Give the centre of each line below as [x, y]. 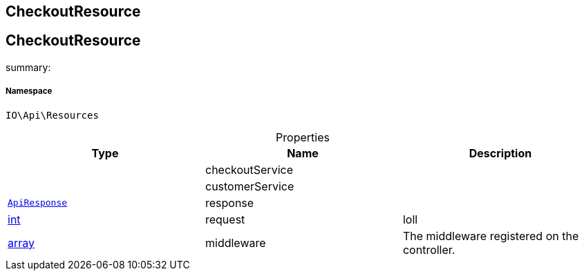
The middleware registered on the [491, 236]
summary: [28, 67]
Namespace [29, 91]
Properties [303, 137]
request [225, 219]
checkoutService [249, 169]
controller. [429, 249]
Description [500, 153]
